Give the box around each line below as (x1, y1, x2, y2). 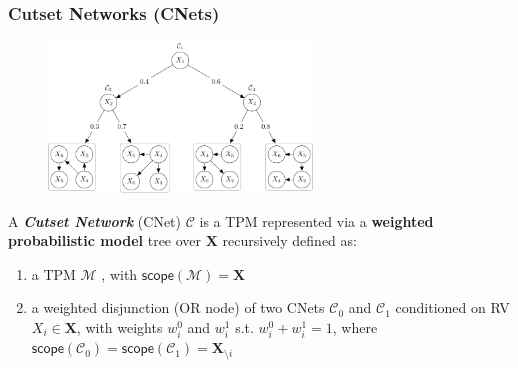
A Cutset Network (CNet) (8, 210, 181, 231)
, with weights (76, 316, 163, 337)
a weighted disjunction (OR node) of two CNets (31, 297, 325, 318)
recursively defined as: (222, 230, 357, 251)
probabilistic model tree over (8, 230, 202, 251)
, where (332, 316, 378, 337)
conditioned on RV (395, 297, 510, 318)
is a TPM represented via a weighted (199, 210, 434, 231)
